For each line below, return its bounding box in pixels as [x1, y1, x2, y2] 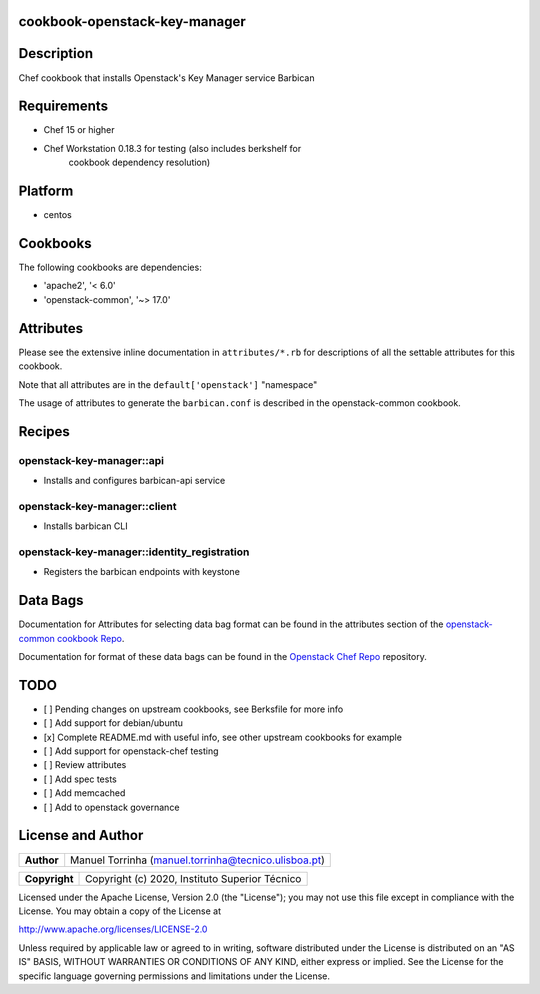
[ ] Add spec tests [43, 773, 117, 785]
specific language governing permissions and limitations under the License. [18, 970, 330, 982]
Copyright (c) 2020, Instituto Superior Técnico [85, 871, 302, 885]
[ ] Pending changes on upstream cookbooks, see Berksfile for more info [43, 703, 344, 715]
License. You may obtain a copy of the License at [18, 905, 222, 917]
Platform [18, 183, 74, 200]
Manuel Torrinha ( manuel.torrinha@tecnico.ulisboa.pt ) [70, 853, 325, 867]
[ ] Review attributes [43, 759, 127, 771]
